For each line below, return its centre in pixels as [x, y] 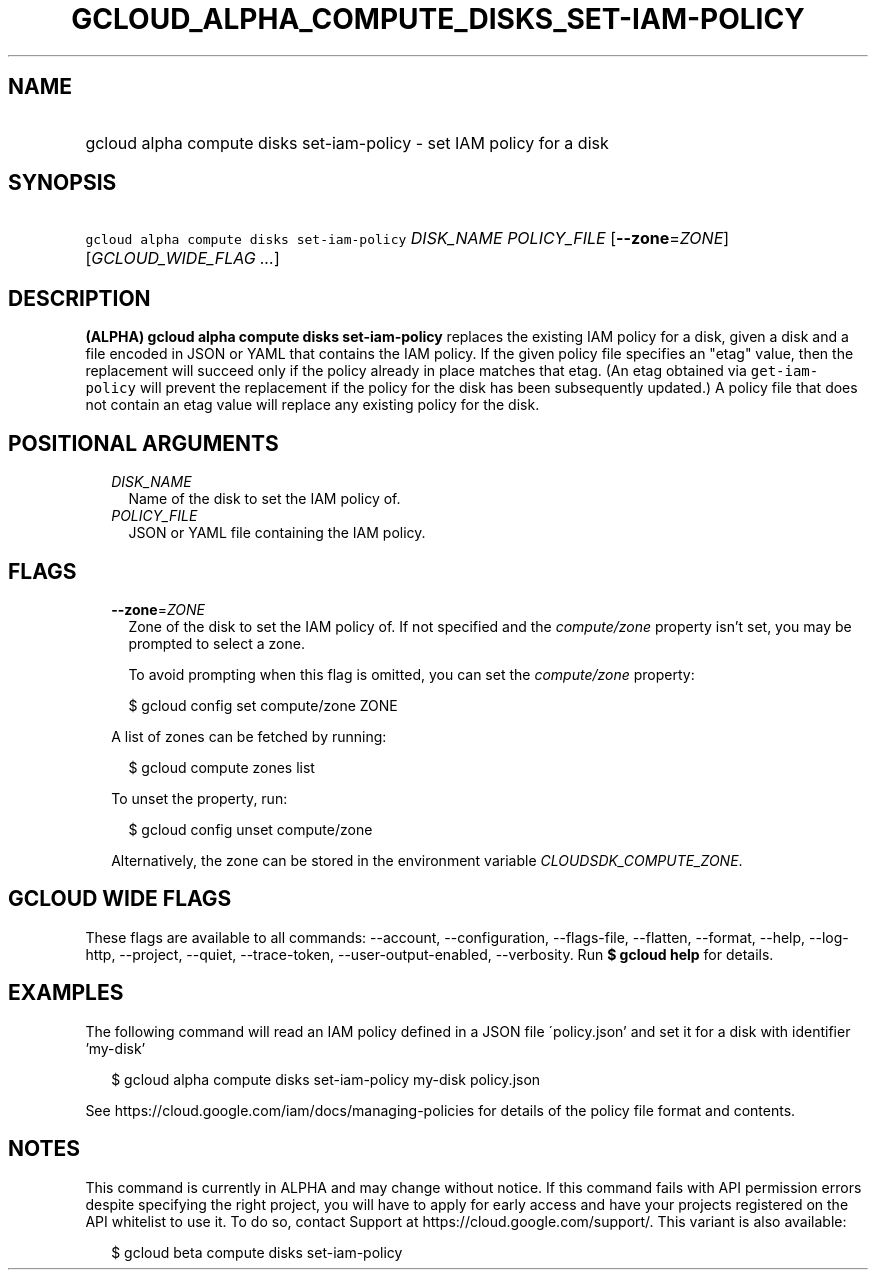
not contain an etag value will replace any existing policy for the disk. [312, 405]
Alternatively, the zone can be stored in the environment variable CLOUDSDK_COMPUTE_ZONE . [427, 860]
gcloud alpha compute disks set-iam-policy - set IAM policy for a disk [347, 142]
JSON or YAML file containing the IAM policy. [277, 533]
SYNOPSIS [62, 183]
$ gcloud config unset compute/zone [250, 829]
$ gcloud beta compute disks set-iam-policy [257, 1252]
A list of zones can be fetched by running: [249, 736]
